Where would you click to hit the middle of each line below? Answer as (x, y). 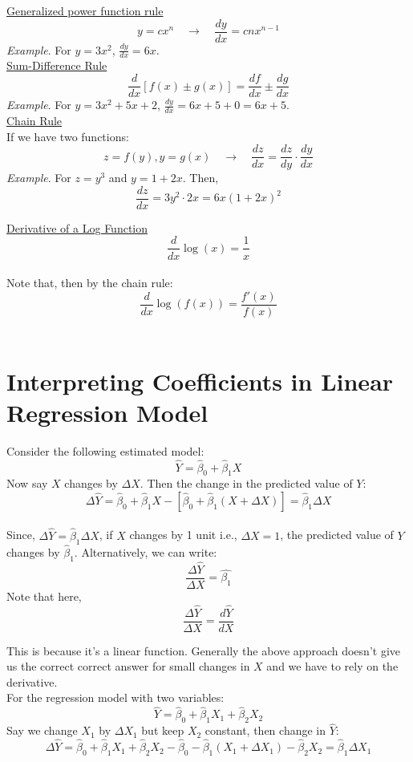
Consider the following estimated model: (105, 450)
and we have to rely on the (332, 666)
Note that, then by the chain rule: (90, 283)
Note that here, (44, 596)
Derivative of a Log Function (77, 227)
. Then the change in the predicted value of (246, 483)
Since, (21, 535)
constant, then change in (265, 730)
